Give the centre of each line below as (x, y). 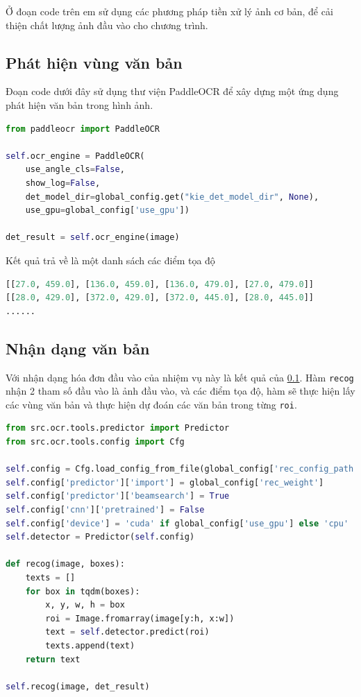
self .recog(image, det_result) (78, 686)
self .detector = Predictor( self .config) (100, 537)
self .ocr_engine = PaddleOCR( (75, 156)
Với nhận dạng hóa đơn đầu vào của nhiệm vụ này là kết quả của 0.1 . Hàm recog (180, 377)
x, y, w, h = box (85, 605)
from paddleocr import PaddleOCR (83, 129)
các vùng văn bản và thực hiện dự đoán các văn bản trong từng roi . (151, 404)
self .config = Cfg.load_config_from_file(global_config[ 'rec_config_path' (182, 469)
